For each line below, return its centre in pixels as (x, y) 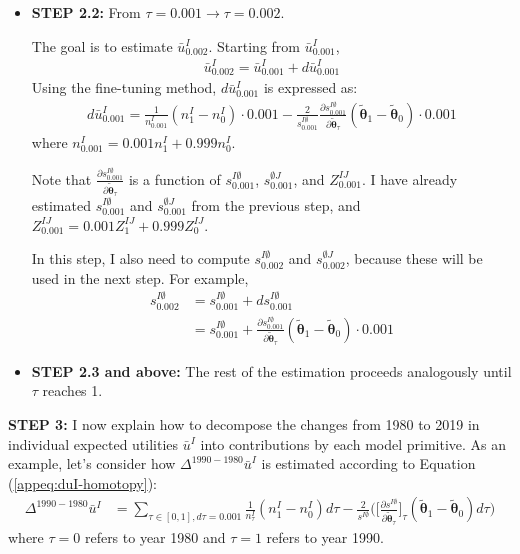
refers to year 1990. (325, 536)
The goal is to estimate (102, 45)
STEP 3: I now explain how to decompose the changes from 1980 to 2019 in (244, 424)
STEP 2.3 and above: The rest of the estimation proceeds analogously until (271, 370)
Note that (61, 178)
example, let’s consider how (92, 463)
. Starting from (254, 45)
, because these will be (414, 258)
